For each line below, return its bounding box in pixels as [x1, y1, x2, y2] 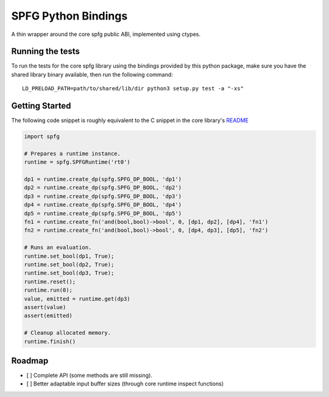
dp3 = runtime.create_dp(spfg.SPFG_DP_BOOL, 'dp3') [24, 193, 182, 199]
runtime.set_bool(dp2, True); [24, 261, 115, 268]
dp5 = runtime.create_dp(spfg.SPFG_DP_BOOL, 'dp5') [24, 210, 182, 216]
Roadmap [11, 356, 49, 366]
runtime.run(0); [24, 287, 73, 294]
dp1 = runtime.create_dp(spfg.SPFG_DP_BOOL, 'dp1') [24, 176, 182, 183]
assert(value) [24, 304, 66, 310]
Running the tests [11, 46, 80, 57]
